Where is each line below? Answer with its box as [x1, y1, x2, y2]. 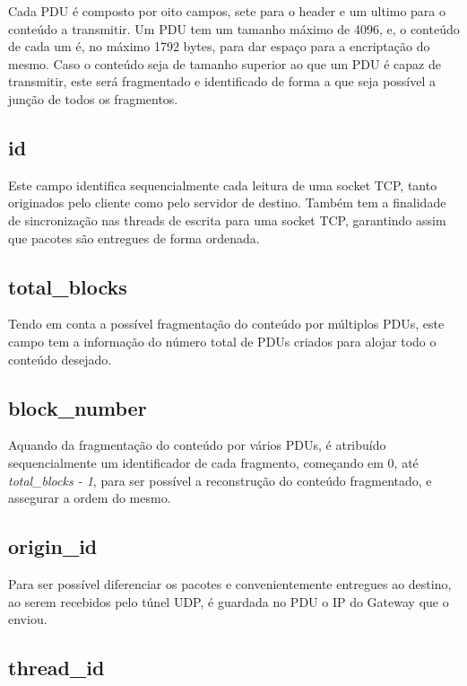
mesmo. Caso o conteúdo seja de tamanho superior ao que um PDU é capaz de [8, 54, 441, 73]
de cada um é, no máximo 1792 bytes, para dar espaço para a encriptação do [8, 37, 430, 56]
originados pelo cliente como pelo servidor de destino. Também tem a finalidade [8, 193, 446, 212]
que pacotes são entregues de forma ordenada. [8, 228, 260, 247]
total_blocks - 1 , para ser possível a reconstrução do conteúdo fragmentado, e [8, 471, 432, 489]
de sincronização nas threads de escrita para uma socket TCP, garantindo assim [8, 210, 446, 229]
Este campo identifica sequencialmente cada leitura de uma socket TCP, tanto [8, 175, 437, 194]
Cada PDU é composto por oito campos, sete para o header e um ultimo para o [8, 2, 446, 20]
